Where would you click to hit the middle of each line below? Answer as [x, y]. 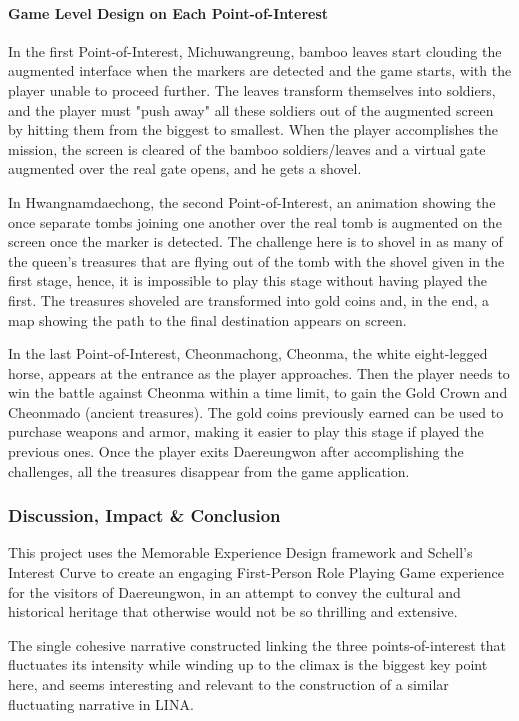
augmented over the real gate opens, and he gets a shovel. [185, 168]
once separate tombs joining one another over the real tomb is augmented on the [255, 221]
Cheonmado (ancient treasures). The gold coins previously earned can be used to [256, 411]
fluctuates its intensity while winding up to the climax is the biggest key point [248, 664]
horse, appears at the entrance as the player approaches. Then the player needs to [259, 372]
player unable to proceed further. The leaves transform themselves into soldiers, [252, 89]
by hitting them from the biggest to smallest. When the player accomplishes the [253, 129]
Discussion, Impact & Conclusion [144, 515]
